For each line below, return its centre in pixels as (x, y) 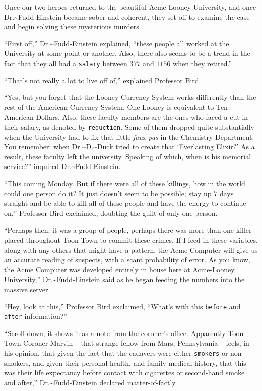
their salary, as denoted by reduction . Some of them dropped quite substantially (129, 127)
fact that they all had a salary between (66, 63)
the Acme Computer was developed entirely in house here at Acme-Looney (119, 269)
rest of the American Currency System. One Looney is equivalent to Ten (116, 107)
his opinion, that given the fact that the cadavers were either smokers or (116, 353)
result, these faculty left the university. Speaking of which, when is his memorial (128, 156)
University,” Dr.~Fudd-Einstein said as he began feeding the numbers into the (124, 279)
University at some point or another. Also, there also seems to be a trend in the (127, 53)
